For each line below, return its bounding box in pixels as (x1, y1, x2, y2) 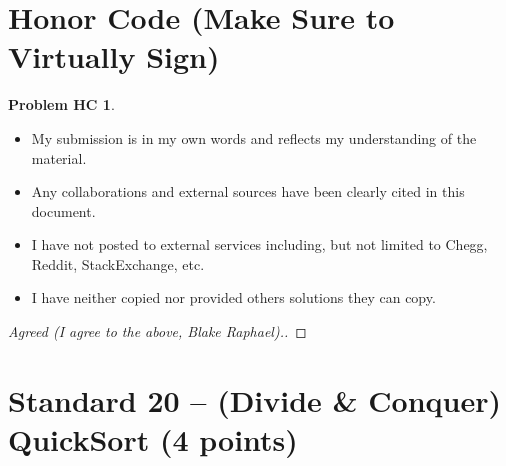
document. (31, 200, 96, 221)
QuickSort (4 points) (8, 419, 298, 460)
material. (31, 147, 87, 168)
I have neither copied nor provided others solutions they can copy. (31, 287, 436, 308)
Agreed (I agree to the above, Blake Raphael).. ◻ (8, 321, 307, 342)
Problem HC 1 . (8, 94, 115, 115)
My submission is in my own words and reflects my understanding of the (31, 127, 477, 148)
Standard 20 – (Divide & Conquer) (8, 379, 502, 420)
